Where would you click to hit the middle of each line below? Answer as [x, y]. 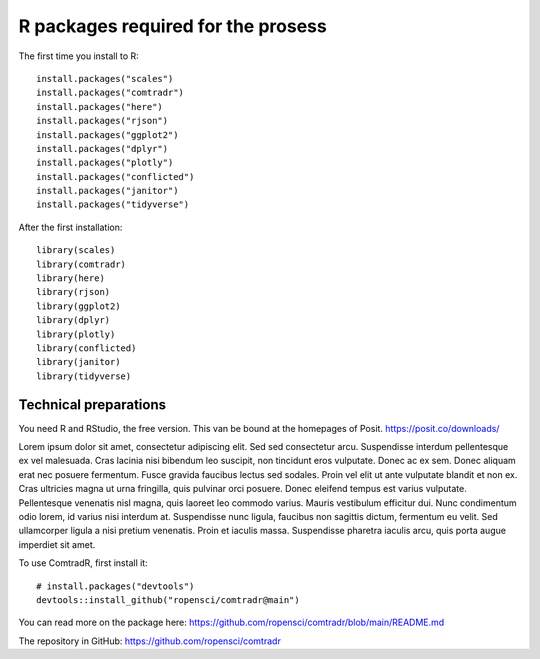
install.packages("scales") [105, 78]
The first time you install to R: [78, 56]
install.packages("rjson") [102, 121]
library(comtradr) [81, 264]
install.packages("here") [100, 106]
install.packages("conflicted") [115, 176]
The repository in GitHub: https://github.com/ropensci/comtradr [150, 641]
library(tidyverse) [84, 376]
